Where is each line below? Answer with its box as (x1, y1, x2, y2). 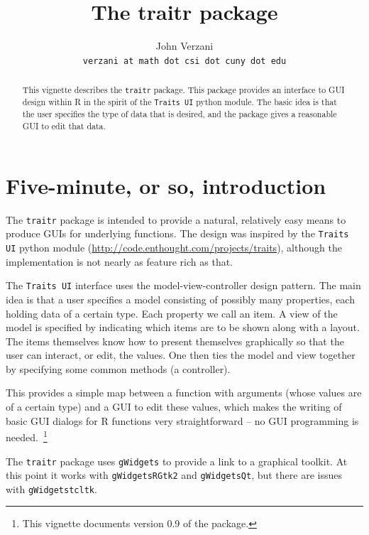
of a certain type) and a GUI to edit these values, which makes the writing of (6, 399, 342, 414)
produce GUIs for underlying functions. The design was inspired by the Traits (6, 226, 349, 241)
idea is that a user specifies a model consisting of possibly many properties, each (6, 291, 355, 306)
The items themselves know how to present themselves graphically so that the (6, 333, 344, 348)
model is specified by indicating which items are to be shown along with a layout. (6, 320, 360, 335)
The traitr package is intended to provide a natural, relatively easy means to (6, 212, 346, 227)
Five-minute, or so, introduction (6, 171, 326, 200)
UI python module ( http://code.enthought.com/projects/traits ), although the (6, 240, 342, 255)
